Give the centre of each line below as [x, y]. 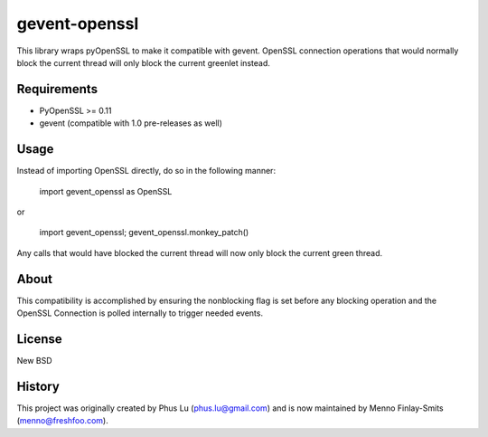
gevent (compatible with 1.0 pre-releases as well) [131, 123]
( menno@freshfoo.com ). [62, 421]
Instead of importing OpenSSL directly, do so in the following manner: [146, 171]
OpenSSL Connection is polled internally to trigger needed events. [140, 313]
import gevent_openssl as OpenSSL [106, 191]
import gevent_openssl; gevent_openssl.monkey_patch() [144, 233]
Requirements [57, 89]
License [39, 339]
